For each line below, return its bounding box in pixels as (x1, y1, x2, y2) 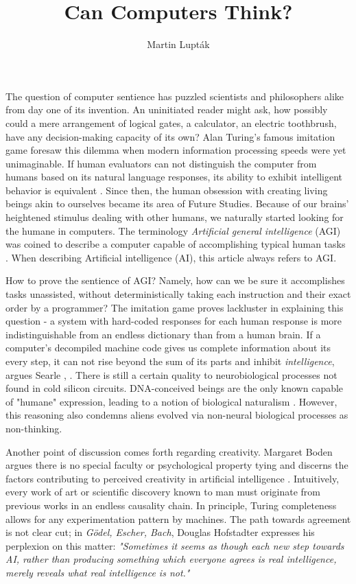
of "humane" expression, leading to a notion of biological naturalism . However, (5, 394, 337, 408)
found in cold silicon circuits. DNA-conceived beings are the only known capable (5, 381, 344, 395)
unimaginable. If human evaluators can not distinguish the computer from (5, 156, 317, 170)
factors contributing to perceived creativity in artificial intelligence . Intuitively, (5, 471, 340, 485)
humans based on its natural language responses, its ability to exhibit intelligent (5, 170, 343, 184)
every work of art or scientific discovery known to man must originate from (5, 484, 320, 499)
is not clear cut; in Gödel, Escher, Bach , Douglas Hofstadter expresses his (5, 525, 315, 539)
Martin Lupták (147, 37, 210, 51)
